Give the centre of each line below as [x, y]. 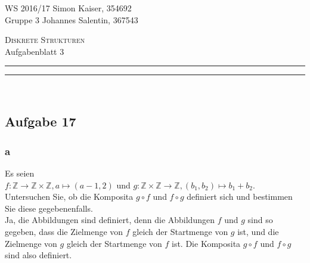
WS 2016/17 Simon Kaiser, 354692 [68, 8]
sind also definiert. [38, 255]
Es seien [20, 173]
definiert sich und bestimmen [240, 197]
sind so [260, 220]
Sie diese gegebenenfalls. [49, 208]
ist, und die [258, 231]
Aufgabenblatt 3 [35, 51]
